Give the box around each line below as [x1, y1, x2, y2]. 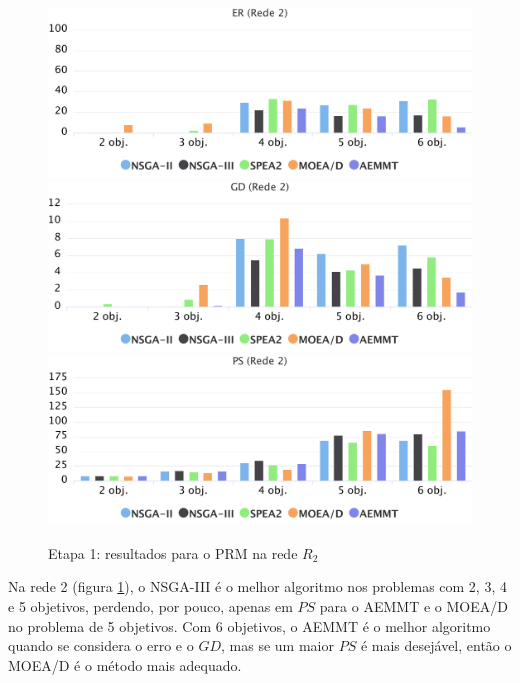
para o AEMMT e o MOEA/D [319, 596, 508, 616]
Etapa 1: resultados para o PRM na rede [48, 542, 298, 563]
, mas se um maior [221, 635, 334, 656]
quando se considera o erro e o [8, 635, 194, 656]
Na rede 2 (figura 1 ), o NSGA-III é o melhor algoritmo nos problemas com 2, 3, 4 [8, 576, 507, 597]
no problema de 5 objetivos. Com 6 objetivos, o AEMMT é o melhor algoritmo [8, 615, 491, 636]
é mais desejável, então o [360, 635, 512, 656]
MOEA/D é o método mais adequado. [8, 654, 242, 675]
